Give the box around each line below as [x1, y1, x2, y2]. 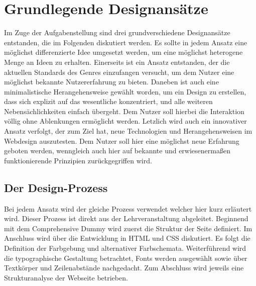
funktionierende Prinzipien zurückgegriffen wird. [4, 155, 152, 165]
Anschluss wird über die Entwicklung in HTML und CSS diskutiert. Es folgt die [4, 233, 250, 243]
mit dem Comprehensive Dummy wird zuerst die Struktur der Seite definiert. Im [4, 223, 252, 233]
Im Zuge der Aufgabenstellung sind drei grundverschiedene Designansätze [4, 27, 230, 38]
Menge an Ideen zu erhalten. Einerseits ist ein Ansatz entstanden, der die [4, 56, 230, 67]
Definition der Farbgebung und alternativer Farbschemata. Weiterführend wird [4, 243, 246, 253]
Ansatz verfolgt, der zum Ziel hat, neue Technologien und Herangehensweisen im [4, 126, 252, 136]
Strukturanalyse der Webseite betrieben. [4, 272, 128, 282]
